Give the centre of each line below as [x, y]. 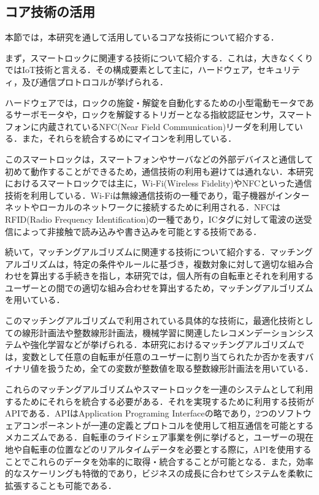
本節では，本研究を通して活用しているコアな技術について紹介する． [142, 37]
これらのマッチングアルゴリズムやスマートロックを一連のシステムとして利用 [159, 389]
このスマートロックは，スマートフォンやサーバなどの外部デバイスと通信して [159, 159]
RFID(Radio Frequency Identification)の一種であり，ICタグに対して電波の [150, 219]
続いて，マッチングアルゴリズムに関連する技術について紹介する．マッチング [159, 252]
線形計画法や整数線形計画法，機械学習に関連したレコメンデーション [159, 332]
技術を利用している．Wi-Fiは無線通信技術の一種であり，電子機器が [140, 195]
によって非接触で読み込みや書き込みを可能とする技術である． [137, 231]
